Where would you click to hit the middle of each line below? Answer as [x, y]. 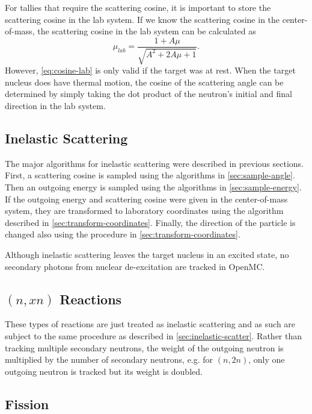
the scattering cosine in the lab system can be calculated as [147, 31]
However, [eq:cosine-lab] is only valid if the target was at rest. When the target [150, 70]
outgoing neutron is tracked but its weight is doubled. [104, 371]
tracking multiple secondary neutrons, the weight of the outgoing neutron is [144, 347]
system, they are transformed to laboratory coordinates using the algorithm [144, 211]
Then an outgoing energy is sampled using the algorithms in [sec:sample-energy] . [153, 187]
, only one [267, 359]
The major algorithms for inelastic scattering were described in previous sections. [154, 163]
